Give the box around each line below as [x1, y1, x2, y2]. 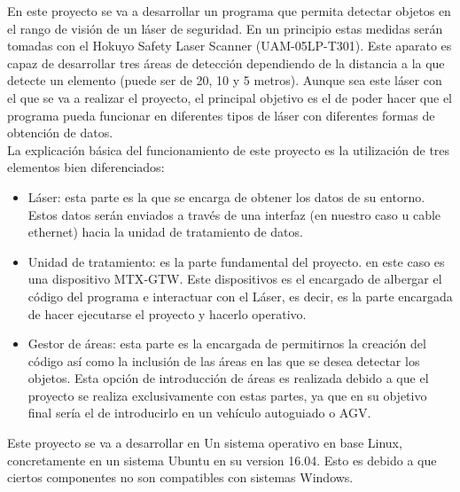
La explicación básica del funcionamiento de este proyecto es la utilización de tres [7, 140, 450, 159]
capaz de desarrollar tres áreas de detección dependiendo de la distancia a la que [7, 53, 445, 72]
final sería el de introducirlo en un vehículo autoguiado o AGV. [27, 403, 371, 422]
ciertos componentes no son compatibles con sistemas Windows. [7, 468, 354, 487]
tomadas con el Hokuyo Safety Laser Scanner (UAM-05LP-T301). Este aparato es [7, 36, 452, 55]
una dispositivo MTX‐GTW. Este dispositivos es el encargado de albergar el [27, 269, 442, 288]
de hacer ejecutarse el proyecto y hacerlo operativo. [27, 304, 307, 323]
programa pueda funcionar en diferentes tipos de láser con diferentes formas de [7, 105, 435, 124]
